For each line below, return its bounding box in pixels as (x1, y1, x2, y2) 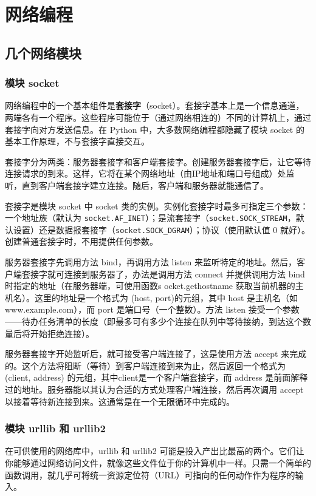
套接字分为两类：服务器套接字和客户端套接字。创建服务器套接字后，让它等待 (5, 155, 311, 168)
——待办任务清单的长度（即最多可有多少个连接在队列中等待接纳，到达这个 (5, 315, 303, 327)
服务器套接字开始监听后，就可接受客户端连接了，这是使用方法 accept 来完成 (5, 347, 307, 360)
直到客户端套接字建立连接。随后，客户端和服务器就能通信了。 (21, 178, 269, 191)
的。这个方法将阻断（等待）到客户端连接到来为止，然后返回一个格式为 (5, 359, 286, 372)
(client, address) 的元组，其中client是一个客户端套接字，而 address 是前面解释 (5, 371, 308, 384)
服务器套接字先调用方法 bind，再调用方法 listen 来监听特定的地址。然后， (5, 256, 297, 268)
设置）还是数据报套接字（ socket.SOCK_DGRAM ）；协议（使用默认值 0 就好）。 (13, 223, 311, 236)
